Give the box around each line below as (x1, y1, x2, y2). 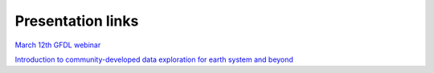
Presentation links (14, 12, 139, 30)
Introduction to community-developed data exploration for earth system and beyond (14, 55, 293, 64)
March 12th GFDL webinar (14, 40, 101, 50)
